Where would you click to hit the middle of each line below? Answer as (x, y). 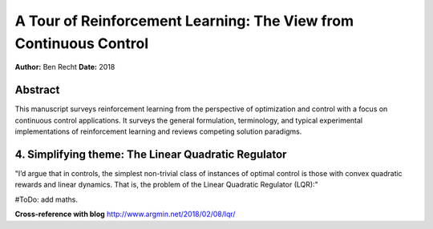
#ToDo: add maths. (47, 199)
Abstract (37, 90)
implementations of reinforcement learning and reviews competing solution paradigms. (158, 131)
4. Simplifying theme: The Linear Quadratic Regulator (151, 154)
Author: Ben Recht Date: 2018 (65, 67)
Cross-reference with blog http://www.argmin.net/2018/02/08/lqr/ (125, 214)
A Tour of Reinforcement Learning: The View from (184, 21)
